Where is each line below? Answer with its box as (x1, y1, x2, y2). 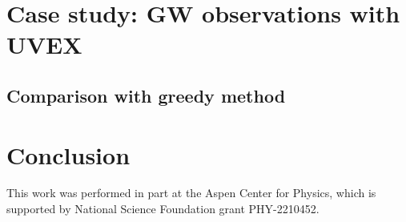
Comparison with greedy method (6, 83, 286, 107)
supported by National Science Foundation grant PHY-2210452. (6, 200, 320, 217)
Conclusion (6, 138, 131, 171)
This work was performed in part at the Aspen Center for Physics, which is (6, 184, 376, 201)
